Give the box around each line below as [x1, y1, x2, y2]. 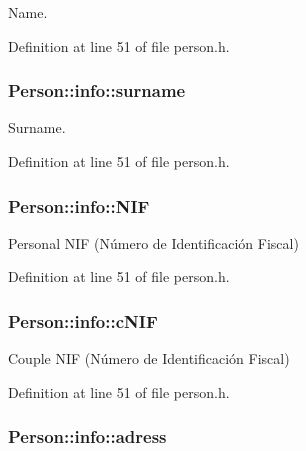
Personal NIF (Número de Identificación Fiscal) [8, 232, 299, 253]
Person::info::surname [8, 78, 186, 103]
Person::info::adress [8, 424, 167, 449]
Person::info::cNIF [8, 308, 158, 333]
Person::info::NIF [8, 193, 150, 218]
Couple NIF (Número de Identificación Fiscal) [8, 348, 290, 369]
